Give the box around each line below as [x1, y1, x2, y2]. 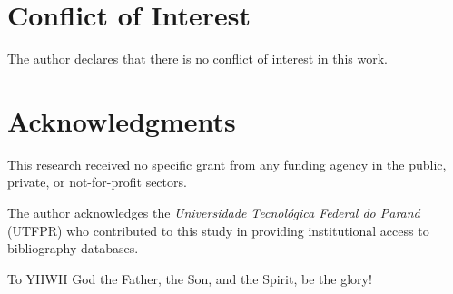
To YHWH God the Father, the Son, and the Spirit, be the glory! [7, 269, 372, 288]
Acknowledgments [7, 102, 236, 139]
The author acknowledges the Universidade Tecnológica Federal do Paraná [7, 203, 420, 222]
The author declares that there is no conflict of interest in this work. [7, 49, 388, 68]
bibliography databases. [7, 239, 139, 258]
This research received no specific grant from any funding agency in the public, [7, 154, 447, 173]
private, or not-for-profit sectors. [7, 172, 187, 191]
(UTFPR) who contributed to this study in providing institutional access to [7, 220, 429, 240]
